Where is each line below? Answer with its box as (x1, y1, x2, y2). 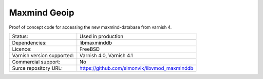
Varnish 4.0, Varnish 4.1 (79, 52, 133, 59)
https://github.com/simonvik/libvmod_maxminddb (79, 64, 194, 71)
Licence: (12, 46, 32, 52)
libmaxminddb (79, 39, 112, 46)
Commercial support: (12, 58, 60, 65)
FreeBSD (79, 46, 100, 52)
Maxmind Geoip (9, 7, 75, 18)
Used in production (79, 33, 124, 40)
